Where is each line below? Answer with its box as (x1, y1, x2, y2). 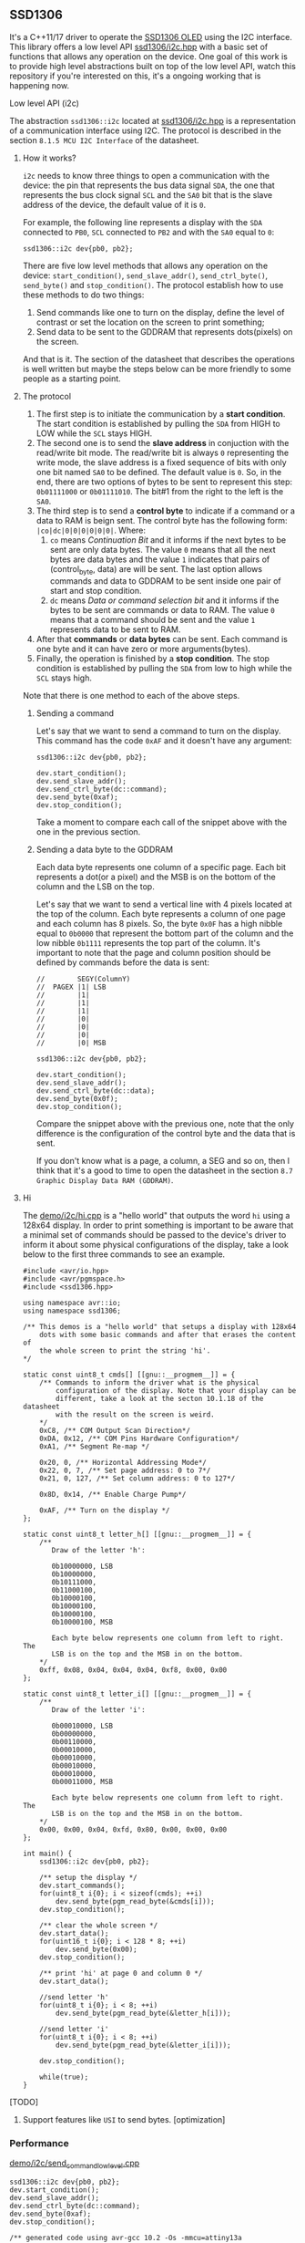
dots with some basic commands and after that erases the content (39, 1330, 297, 1339)
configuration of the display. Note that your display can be (56, 1386, 297, 1395)
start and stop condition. (49, 585, 142, 596)
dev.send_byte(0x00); (56, 1945, 138, 1954)
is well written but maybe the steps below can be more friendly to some (22, 363, 291, 374)
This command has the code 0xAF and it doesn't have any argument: (36, 734, 292, 746)
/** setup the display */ (39, 1873, 138, 1882)
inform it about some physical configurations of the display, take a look (22, 1239, 290, 1250)
